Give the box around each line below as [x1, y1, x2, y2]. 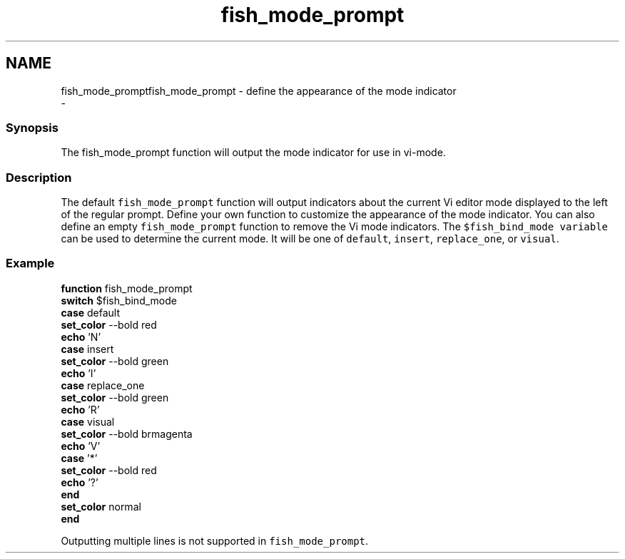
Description [6, 170, 72, 185]
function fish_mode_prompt [61, 282, 193, 294]
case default [61, 306, 121, 319]
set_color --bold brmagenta [61, 427, 193, 440]
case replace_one [61, 379, 145, 391]
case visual [61, 415, 115, 428]
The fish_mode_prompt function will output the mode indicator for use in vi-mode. [61, 146, 446, 159]
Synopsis [6, 120, 59, 135]
